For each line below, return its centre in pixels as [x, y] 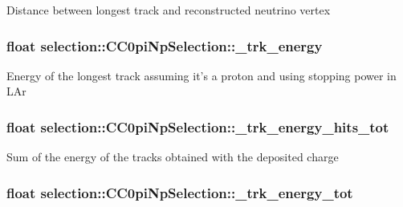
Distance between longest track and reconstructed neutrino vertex [169, 10]
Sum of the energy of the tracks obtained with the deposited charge [173, 157]
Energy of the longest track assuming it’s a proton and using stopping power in [201, 75]
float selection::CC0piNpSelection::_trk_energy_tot [180, 192]
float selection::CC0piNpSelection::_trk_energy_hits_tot [198, 126]
